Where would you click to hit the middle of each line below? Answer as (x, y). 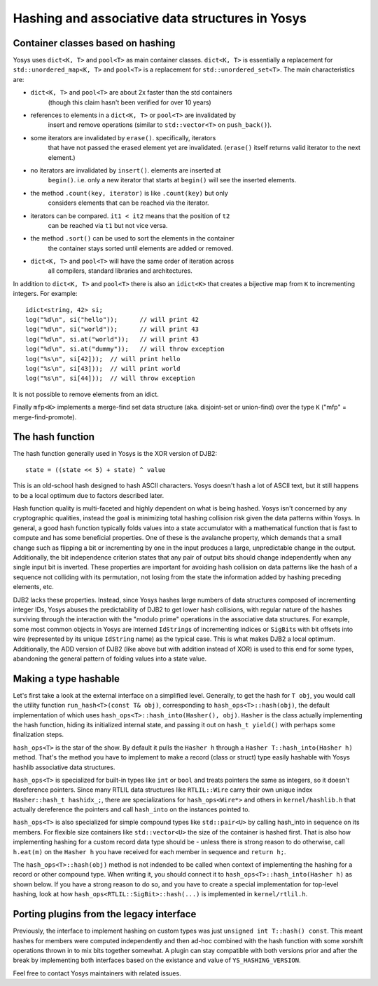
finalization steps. (38, 735)
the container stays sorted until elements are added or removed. (141, 248)
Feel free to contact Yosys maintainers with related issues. (97, 973)
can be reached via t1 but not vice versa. (108, 225)
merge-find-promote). (45, 417)
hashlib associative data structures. (64, 767)
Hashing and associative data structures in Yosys (160, 18)
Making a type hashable (66, 678)
